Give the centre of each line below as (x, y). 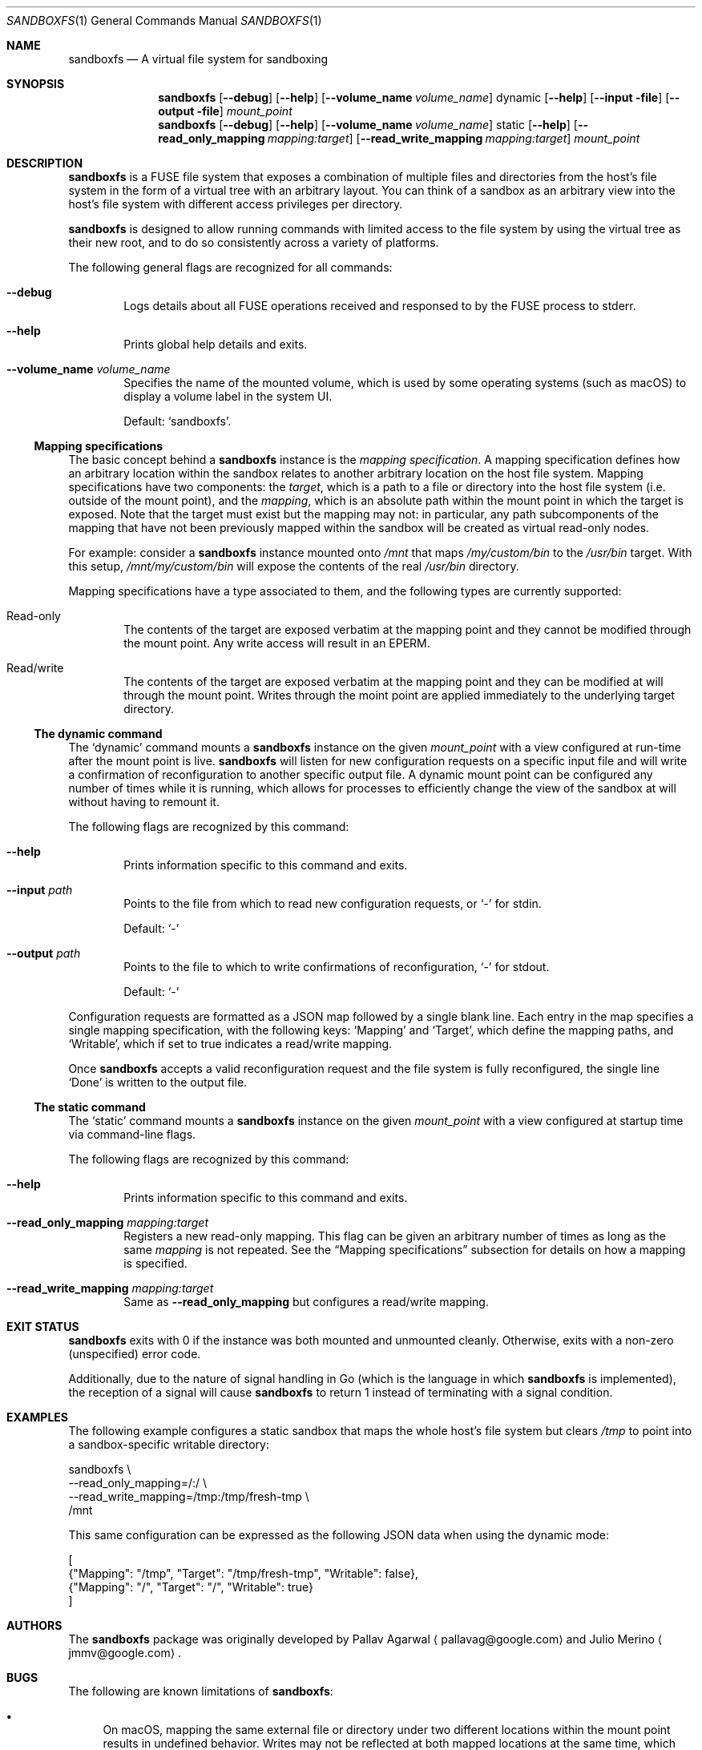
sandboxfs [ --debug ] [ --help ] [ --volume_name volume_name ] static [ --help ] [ (368, 125)
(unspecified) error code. (135, 1354)
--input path (40, 890)
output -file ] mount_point (225, 111)
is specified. (155, 1263)
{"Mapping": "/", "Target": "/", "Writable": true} (191, 1587)
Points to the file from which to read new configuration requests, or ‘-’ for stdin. (333, 903)
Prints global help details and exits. (216, 344)
